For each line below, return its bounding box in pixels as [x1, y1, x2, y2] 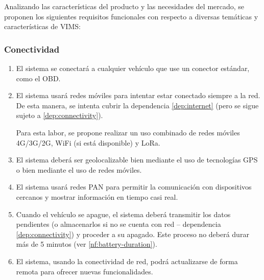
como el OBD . [16, 73, 61, 83]
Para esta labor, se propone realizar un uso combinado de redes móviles [16, 127, 240, 137]
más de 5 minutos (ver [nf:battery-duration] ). [16, 239, 157, 249]
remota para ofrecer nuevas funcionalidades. [16, 266, 153, 276]
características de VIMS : [4, 21, 81, 32]
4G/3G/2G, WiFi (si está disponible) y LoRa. [16, 137, 160, 148]
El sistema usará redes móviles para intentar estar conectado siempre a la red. [16, 90, 260, 101]
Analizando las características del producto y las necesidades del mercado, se [4, 1, 245, 11]
